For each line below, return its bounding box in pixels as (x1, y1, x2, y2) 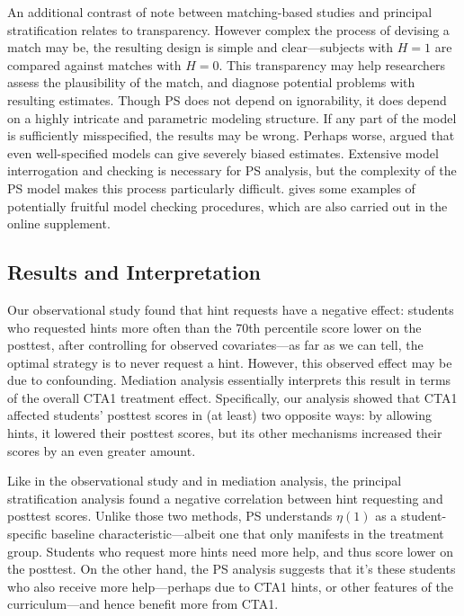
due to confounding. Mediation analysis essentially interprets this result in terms (7, 370, 451, 389)
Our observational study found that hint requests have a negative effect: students (7, 299, 454, 318)
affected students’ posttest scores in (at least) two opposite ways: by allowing (7, 406, 432, 424)
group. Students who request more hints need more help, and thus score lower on (7, 541, 454, 560)
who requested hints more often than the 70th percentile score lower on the (7, 317, 422, 336)
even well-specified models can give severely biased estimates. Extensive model (7, 143, 439, 162)
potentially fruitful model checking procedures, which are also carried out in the (7, 196, 448, 215)
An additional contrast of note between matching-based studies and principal (7, 3, 433, 21)
